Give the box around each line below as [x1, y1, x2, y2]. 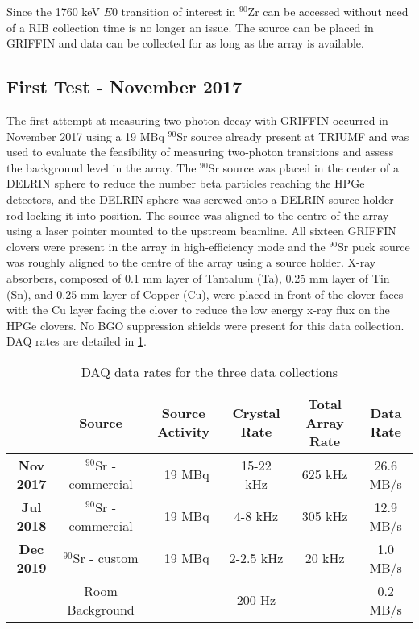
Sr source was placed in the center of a [208, 159, 399, 176]
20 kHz [305, 548, 345, 568]
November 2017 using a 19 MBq [6, 127, 164, 144]
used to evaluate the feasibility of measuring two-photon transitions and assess [6, 143, 394, 160]
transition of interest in [121, 3, 236, 19]
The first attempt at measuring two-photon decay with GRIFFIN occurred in [6, 111, 388, 128]
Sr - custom [73, 548, 139, 568]
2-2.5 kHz [229, 548, 284, 568]
